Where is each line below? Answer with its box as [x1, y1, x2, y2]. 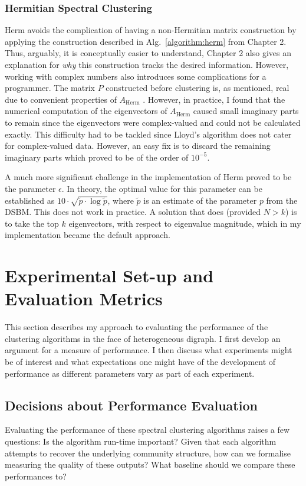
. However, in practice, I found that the [143, 93, 285, 105]
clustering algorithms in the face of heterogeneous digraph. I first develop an [5, 332, 281, 344]
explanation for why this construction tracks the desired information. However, [5, 58, 289, 70]
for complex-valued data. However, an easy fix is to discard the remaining [5, 139, 271, 152]
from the [266, 194, 298, 206]
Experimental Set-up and [5, 263, 214, 288]
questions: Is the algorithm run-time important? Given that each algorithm [5, 435, 277, 447]
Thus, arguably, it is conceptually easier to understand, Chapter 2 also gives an [5, 47, 291, 59]
